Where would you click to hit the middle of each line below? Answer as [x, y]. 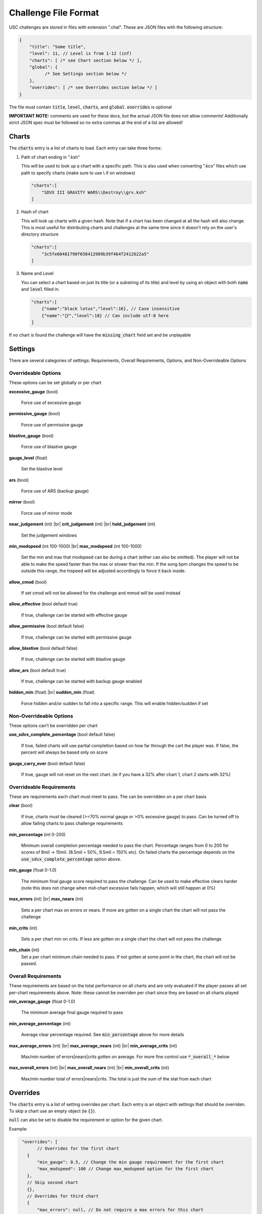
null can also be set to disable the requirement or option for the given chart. [86, 1120]
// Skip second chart [53, 1183]
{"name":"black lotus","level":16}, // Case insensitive [111, 309]
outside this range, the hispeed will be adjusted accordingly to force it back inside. [104, 571]
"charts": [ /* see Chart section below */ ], [86, 60]
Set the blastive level [42, 469]
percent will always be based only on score [64, 752]
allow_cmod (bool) [28, 582]
